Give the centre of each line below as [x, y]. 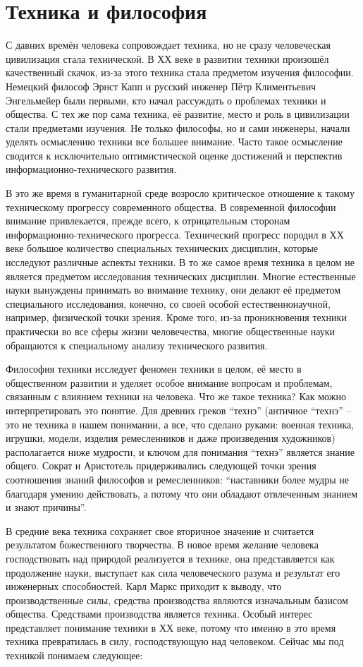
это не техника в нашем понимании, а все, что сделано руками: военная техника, [180, 424]
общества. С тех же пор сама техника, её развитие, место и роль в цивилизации [178, 114]
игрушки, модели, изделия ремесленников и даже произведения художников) [171, 438]
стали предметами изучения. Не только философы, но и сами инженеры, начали [178, 127]
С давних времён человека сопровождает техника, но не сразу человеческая [168, 45]
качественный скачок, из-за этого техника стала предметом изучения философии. [180, 72]
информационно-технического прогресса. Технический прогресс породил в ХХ [175, 234]
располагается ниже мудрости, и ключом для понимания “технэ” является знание [180, 451]
